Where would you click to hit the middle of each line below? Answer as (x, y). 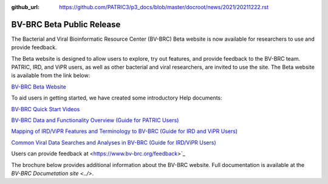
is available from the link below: (51, 75)
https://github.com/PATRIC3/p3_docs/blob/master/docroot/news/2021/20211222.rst (164, 7)
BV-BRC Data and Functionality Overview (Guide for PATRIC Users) (95, 120)
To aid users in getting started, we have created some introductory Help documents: (117, 98)
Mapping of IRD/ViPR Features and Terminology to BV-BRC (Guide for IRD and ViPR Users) (125, 131)
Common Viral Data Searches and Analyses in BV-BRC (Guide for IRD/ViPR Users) (114, 142)
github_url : (25, 7)
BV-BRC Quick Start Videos (46, 109)
